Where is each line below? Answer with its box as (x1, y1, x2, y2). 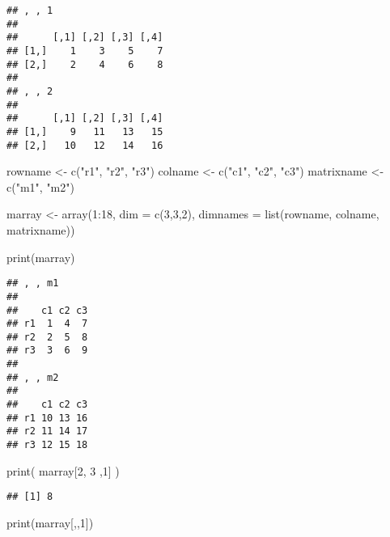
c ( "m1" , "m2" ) (6, 178, 74, 195)
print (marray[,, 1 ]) (6, 514, 94, 531)
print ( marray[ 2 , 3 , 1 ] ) (6, 462, 120, 479)
